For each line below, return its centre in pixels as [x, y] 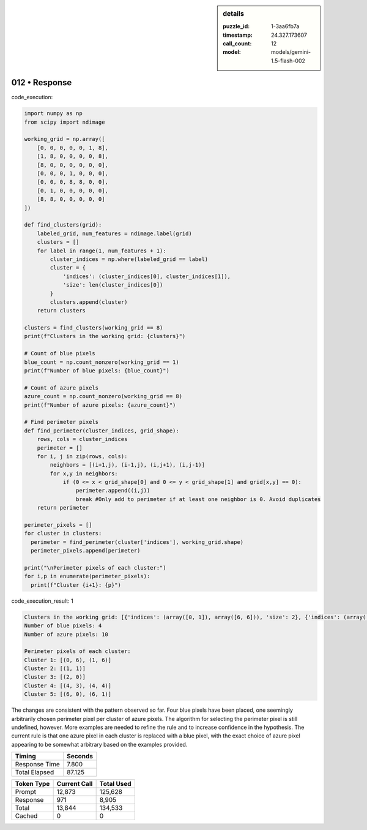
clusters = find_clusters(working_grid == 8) [94, 328]
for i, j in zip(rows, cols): [82, 456]
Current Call [75, 784]
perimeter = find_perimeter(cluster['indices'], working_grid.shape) [137, 542]
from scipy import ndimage [65, 122]
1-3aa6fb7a [285, 26]
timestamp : [238, 35]
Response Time [38, 764]
